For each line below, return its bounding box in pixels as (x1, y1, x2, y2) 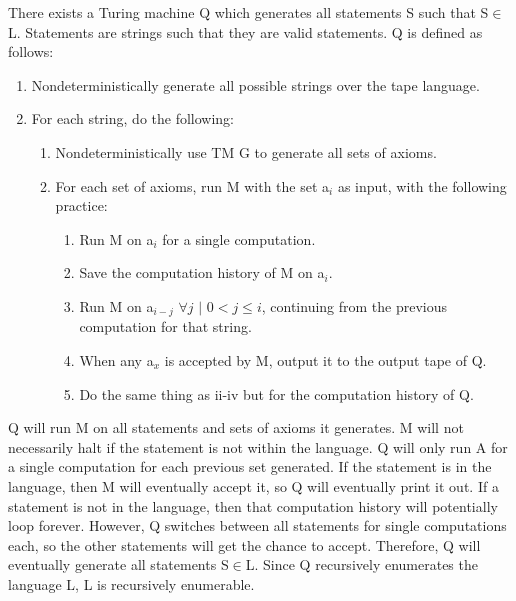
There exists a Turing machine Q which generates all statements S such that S (8, 2, 489, 22)
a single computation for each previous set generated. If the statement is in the (8, 456, 492, 477)
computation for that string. (79, 316, 252, 337)
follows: (8, 41, 54, 62)
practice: (55, 195, 108, 216)
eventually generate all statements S (8, 554, 229, 575)
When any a (79, 349, 154, 370)
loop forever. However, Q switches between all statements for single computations (8, 515, 507, 536)
